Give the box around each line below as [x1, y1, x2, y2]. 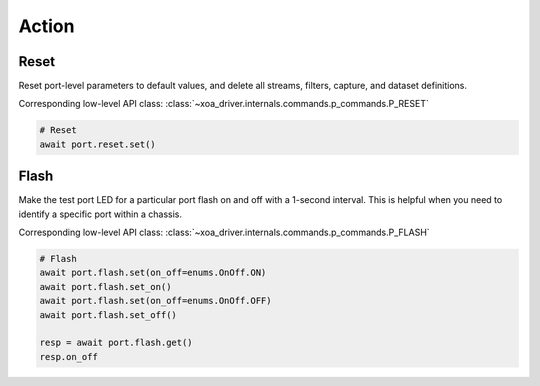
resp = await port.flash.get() [39, 337, 194, 349]
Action [18, 15, 75, 37]
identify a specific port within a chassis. [18, 208, 182, 220]
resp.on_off [39, 351, 99, 362]
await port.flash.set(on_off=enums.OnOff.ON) [39, 267, 267, 279]
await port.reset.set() [39, 138, 157, 150]
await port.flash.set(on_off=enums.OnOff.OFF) [39, 295, 272, 307]
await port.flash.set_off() [39, 309, 177, 320]
